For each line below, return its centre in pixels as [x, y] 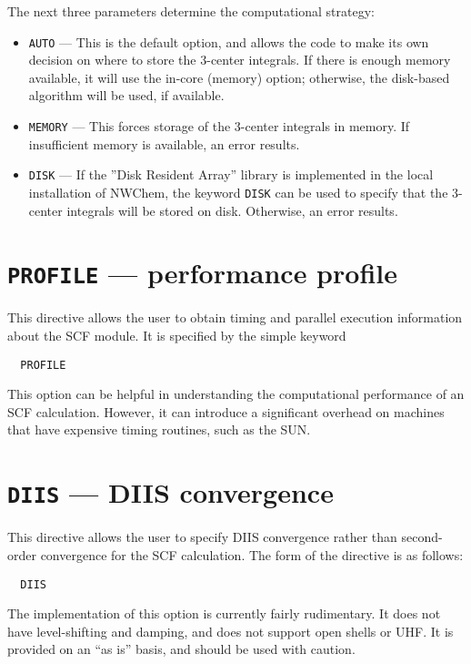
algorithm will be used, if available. [126, 95]
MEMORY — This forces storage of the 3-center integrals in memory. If [219, 126]
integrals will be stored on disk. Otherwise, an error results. [232, 210]
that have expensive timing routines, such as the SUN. [159, 429]
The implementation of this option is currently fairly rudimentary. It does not [224, 613]
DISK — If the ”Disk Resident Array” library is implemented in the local [231, 174]
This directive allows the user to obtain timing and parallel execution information [235, 317]
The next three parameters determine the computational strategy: [191, 11]
